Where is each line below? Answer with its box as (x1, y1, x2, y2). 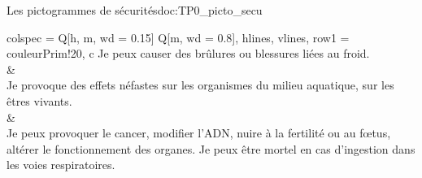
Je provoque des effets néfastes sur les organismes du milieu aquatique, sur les (7, 76, 394, 93)
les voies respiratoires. (7, 156, 115, 173)
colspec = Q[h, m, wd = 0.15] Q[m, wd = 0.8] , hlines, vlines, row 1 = (7, 28, 350, 46)
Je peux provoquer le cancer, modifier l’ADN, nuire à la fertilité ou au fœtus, (7, 124, 391, 141)
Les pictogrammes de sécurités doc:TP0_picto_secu (7, 2, 263, 18)
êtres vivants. (7, 92, 72, 109)
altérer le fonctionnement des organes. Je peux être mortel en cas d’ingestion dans (7, 140, 415, 157)
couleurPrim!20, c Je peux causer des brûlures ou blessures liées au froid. (7, 45, 370, 62)
